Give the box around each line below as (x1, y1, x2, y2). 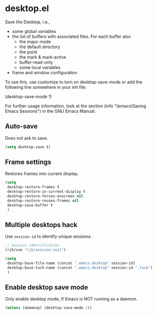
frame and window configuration (12, 69, 78, 75)
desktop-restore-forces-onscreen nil (7, 194, 83, 199)
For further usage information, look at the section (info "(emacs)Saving (5, 103, 146, 109)
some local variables (19, 64, 61, 70)
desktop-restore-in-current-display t (7, 189, 86, 194)
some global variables (12, 28, 57, 34)
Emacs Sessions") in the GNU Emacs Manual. (5, 108, 96, 114)
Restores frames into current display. (5, 171, 79, 177)
